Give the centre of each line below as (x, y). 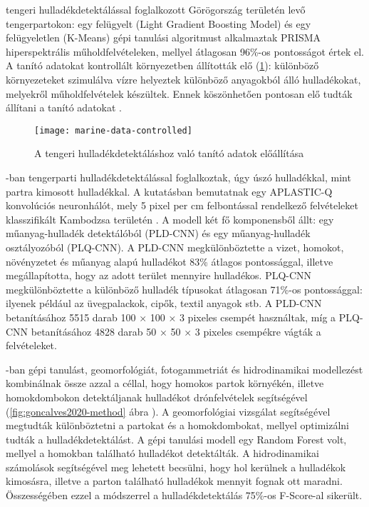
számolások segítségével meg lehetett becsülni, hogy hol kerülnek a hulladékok (176, 467)
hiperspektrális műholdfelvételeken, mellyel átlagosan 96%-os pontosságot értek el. (185, 51)
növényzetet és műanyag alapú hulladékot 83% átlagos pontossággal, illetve (170, 261)
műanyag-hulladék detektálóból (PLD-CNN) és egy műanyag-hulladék (158, 233)
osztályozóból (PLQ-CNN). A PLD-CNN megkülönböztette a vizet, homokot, (175, 247)
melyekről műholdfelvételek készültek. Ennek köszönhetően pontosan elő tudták (179, 93)
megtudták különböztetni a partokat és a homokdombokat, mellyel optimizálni (177, 425)
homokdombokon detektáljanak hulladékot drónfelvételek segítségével (157, 397)
